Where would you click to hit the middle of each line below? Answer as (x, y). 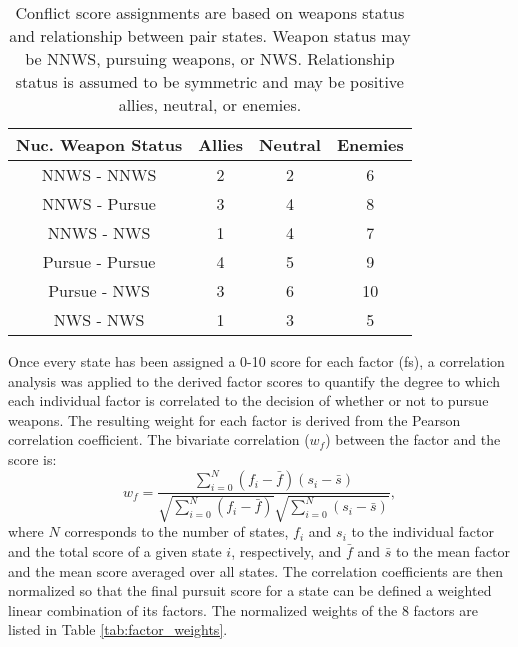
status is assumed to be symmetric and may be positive (209, 81)
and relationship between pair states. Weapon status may (210, 35)
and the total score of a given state (115, 551)
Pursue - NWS (99, 290)
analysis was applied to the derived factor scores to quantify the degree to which (254, 380)
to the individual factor (422, 531)
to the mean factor (453, 551)
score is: (32, 458)
